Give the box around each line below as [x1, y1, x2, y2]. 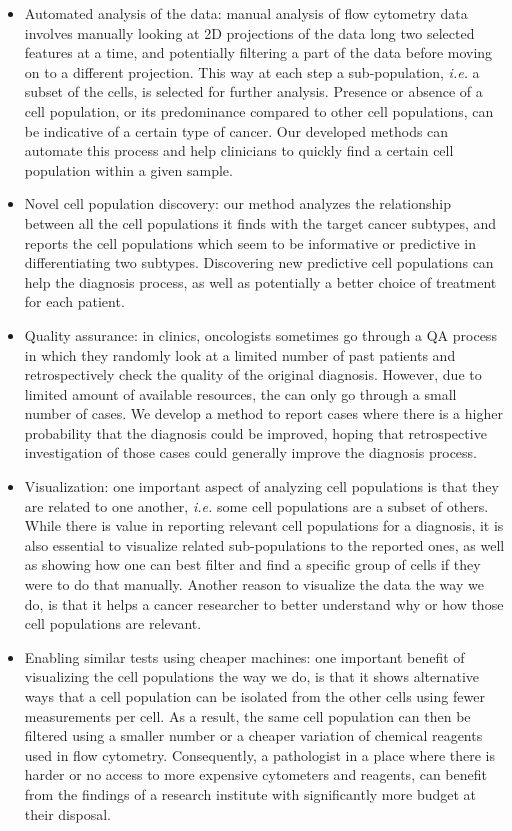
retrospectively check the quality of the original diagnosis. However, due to [24, 364, 482, 385]
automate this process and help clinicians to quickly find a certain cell [24, 140, 454, 161]
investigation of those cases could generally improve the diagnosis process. [24, 442, 477, 463]
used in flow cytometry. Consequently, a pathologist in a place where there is [24, 744, 495, 765]
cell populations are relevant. [24, 613, 202, 634]
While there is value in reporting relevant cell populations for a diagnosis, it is [24, 515, 504, 536]
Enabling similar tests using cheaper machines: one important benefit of [24, 646, 465, 667]
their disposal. [24, 803, 111, 824]
